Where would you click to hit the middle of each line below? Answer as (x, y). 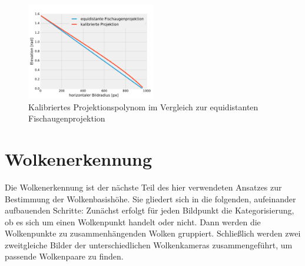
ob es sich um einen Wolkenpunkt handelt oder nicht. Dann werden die (133, 221)
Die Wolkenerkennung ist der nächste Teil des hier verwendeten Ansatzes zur (143, 187)
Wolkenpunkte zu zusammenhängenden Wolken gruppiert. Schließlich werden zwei (153, 233)
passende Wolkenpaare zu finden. (64, 256)
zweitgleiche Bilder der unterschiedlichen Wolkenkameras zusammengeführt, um (149, 244)
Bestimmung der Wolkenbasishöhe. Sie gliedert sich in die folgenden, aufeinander (150, 198)
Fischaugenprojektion (67, 118)
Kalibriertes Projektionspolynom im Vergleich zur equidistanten (143, 106)
